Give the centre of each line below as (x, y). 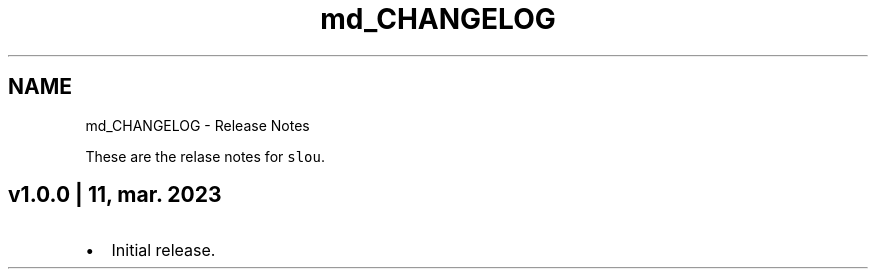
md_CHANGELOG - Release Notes (197, 125)
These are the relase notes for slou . (205, 156)
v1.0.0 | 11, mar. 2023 (115, 195)
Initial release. (163, 250)
